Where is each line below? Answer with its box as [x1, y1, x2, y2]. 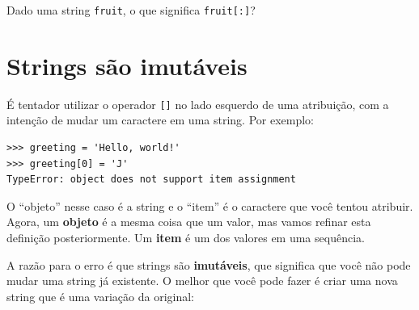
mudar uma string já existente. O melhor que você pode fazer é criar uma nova [6, 272, 398, 289]
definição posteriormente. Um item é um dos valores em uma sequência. [6, 229, 365, 245]
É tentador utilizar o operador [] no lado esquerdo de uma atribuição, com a [6, 95, 389, 112]
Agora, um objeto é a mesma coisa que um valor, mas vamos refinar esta [6, 213, 371, 230]
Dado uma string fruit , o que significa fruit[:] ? [6, 2, 256, 18]
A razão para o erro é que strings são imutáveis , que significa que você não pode [6, 256, 411, 273]
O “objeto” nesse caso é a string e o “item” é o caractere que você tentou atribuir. [6, 197, 413, 214]
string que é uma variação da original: [6, 287, 194, 304]
